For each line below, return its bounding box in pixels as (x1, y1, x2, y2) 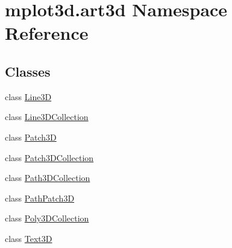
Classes (5, 62, 51, 80)
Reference (5, 21, 89, 45)
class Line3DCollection (5, 110, 89, 123)
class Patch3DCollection (5, 151, 94, 164)
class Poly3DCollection (5, 212, 89, 224)
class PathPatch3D (5, 191, 75, 204)
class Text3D (5, 232, 52, 244)
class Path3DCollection (5, 171, 90, 184)
